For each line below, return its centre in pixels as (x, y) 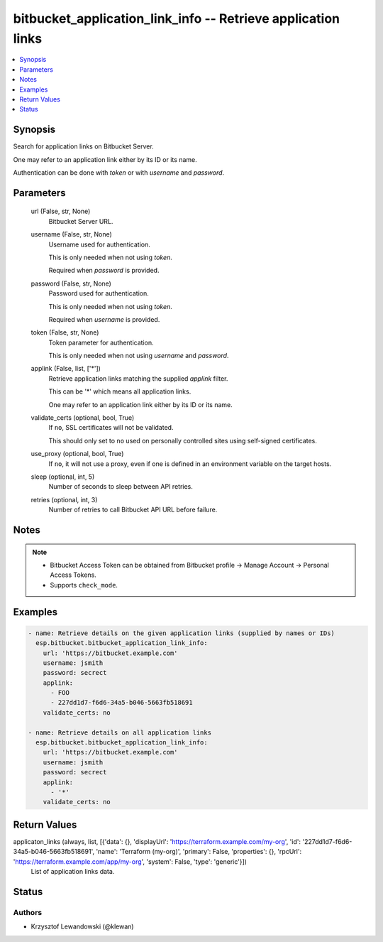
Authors (28, 912)
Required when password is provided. (104, 271)
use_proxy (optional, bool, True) (77, 454)
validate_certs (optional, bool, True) (83, 418)
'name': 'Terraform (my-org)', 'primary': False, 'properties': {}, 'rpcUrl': (199, 852)
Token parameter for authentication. (101, 342)
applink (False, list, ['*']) (66, 369)
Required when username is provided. (104, 319)
